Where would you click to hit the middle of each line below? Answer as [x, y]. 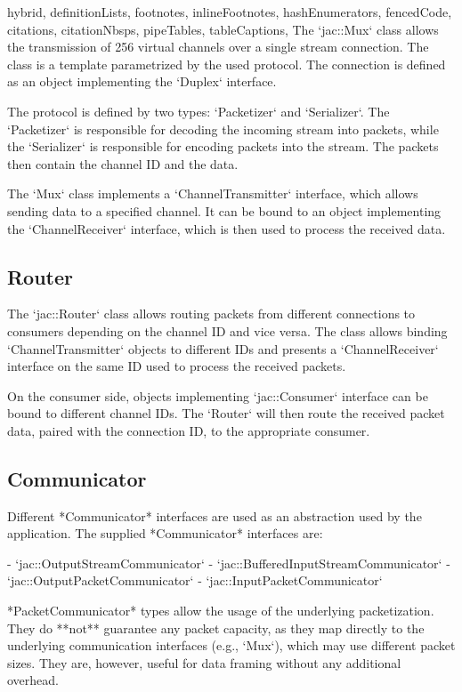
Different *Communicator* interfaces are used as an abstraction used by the [215, 515]
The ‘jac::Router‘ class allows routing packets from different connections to [211, 314]
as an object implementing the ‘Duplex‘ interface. [142, 81]
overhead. [33, 680]
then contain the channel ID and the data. [123, 163]
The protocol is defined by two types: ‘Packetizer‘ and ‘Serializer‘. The [199, 111]
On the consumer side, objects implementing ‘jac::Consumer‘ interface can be [218, 395]
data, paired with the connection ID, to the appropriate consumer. [189, 430]
